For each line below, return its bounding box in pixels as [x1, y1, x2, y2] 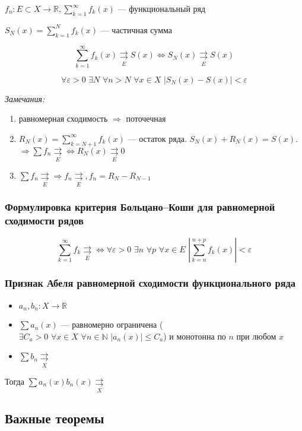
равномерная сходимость [18, 112, 108, 125]
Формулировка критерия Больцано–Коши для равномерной [5, 199, 275, 214]
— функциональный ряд [117, 2, 206, 14]
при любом [236, 329, 276, 342]
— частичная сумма [100, 23, 172, 36]
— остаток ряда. [128, 132, 187, 144]
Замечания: [5, 92, 45, 104]
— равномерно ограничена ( [61, 318, 163, 331]
